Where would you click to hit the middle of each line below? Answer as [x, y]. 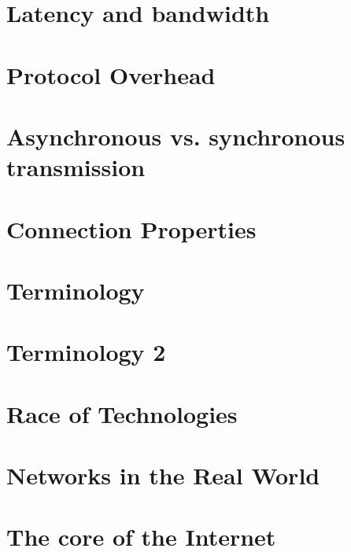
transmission [76, 167]
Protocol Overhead [111, 74]
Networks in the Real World [163, 475]
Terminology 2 [86, 352]
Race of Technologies [122, 413]
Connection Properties [131, 228]
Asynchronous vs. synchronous [176, 136]
